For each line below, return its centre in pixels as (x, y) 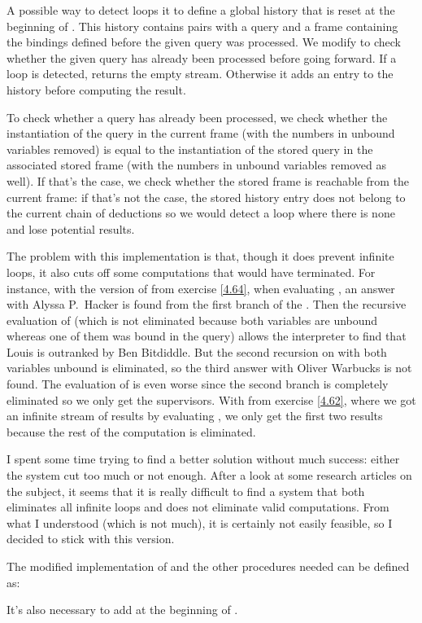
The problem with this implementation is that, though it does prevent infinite (200, 256)
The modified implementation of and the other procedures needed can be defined (208, 566)
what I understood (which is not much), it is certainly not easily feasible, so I (200, 522)
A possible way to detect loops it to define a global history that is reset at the (201, 10)
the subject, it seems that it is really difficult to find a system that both (186, 491)
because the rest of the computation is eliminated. (131, 431)
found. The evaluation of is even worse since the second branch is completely (198, 384)
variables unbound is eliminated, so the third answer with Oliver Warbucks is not (209, 368)
